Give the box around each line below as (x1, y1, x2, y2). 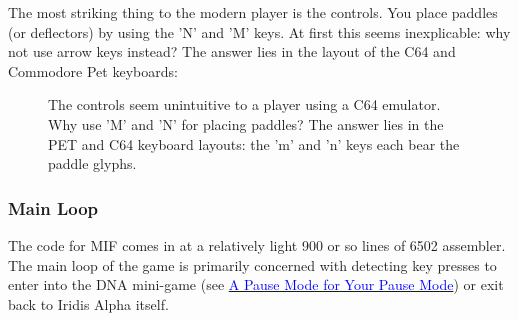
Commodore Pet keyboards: (8, 60, 178, 81)
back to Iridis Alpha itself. (8, 293, 169, 314)
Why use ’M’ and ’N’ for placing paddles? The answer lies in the (48, 113, 444, 134)
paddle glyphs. (48, 153, 137, 174)
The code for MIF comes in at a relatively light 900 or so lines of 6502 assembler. (8, 234, 506, 255)
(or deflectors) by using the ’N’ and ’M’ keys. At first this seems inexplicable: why (8, 21, 511, 42)
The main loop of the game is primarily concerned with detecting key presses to (8, 254, 497, 275)
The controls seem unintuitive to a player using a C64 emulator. (48, 94, 441, 115)
